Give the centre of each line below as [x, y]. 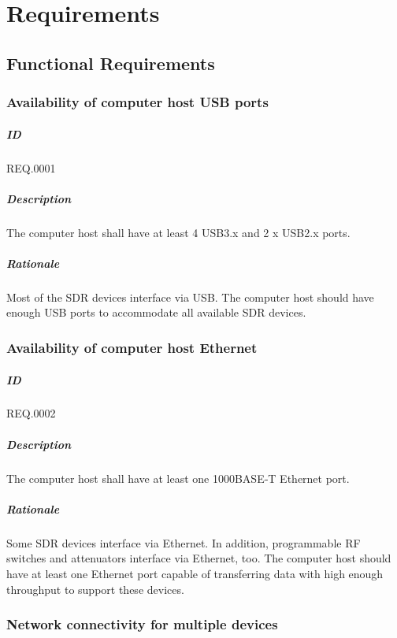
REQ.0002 [31, 413]
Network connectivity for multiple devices [142, 624]
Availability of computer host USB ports [137, 102]
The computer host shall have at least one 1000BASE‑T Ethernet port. [178, 478]
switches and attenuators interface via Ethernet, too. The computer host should [199, 558]
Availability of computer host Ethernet [132, 347]
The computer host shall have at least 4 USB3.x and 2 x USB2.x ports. [178, 232]
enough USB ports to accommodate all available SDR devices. [156, 312]
